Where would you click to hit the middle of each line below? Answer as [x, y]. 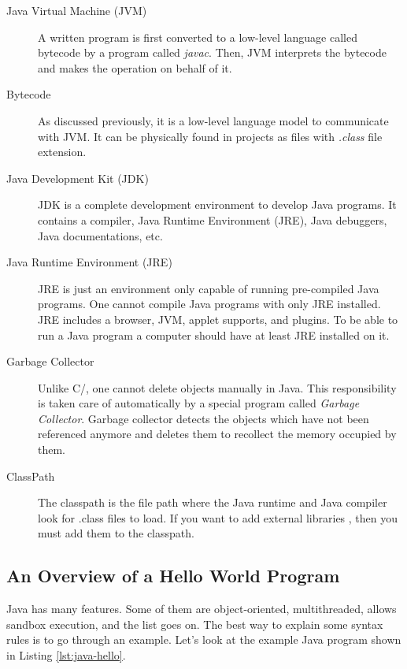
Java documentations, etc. [100, 235]
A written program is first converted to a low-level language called [198, 37]
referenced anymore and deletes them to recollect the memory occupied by [217, 434]
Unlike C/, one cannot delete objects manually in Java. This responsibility [217, 387]
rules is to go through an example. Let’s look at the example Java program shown [204, 639]
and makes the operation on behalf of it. [135, 67]
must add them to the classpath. [116, 533]
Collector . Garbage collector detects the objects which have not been [203, 418]
